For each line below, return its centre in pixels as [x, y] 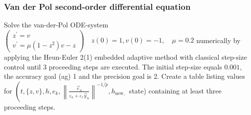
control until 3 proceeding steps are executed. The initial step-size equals [113, 66]
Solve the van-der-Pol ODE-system [56, 25]
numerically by [218, 40]
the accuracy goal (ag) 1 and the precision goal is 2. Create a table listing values [125, 76]
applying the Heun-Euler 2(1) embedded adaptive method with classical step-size [125, 57]
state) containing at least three [175, 90]
